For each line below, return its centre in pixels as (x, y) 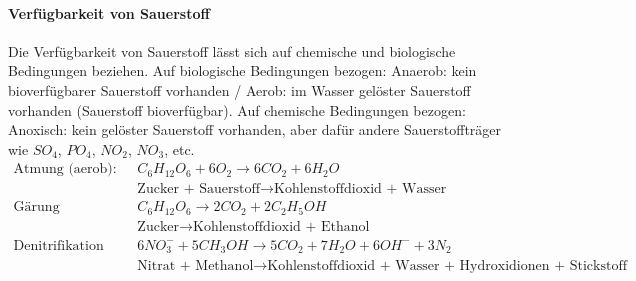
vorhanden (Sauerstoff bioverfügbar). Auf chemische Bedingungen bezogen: (237, 109)
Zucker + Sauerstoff (198, 189)
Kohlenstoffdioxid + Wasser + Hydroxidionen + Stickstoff (447, 265)
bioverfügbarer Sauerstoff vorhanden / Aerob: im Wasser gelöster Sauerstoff (239, 89)
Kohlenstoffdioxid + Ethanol (281, 227)
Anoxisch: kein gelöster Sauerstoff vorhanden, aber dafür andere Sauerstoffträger (255, 129)
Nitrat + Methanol (195, 265)
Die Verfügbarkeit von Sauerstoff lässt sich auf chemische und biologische (232, 50)
